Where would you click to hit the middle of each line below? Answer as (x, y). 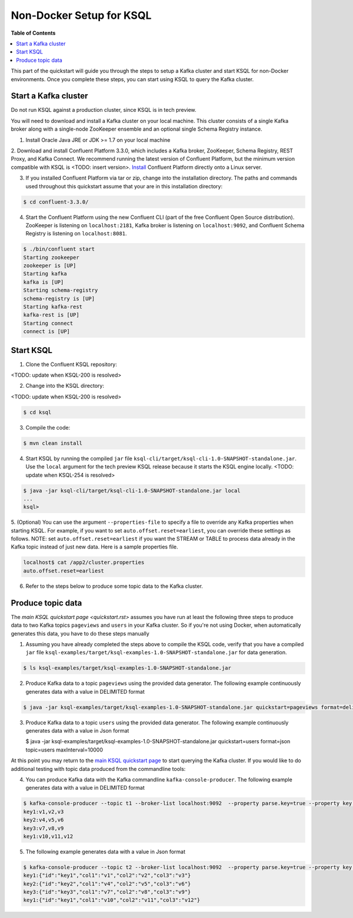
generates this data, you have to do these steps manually (80, 633)
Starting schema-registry (61, 290)
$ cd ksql (37, 412)
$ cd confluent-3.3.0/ (56, 202)
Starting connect (48, 323)
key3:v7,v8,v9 (44, 828)
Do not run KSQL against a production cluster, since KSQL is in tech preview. (104, 110)
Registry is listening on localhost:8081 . (76, 234)
